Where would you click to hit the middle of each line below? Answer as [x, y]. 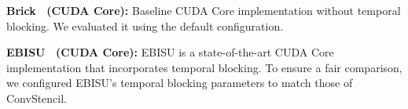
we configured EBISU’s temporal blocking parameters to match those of [180, 83]
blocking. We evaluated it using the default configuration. [145, 25]
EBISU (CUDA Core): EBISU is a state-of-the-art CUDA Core [170, 52]
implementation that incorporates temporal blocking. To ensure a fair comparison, [204, 67]
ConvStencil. [37, 98]
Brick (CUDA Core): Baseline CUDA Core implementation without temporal [204, 10]
